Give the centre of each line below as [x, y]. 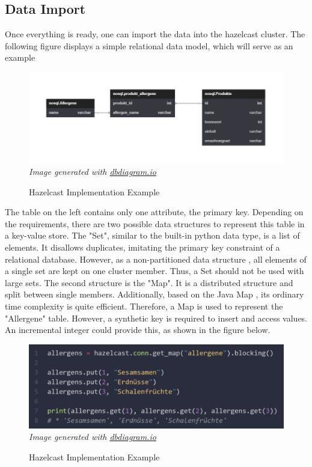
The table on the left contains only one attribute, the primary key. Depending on [154, 212]
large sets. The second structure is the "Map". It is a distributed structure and [149, 282]
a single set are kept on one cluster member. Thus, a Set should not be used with [154, 271]
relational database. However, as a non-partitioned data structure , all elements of [156, 259]
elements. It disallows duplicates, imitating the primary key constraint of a [142, 247]
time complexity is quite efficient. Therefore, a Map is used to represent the [144, 306]
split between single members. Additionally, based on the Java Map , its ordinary [154, 294]
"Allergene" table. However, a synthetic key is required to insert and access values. [156, 318]
